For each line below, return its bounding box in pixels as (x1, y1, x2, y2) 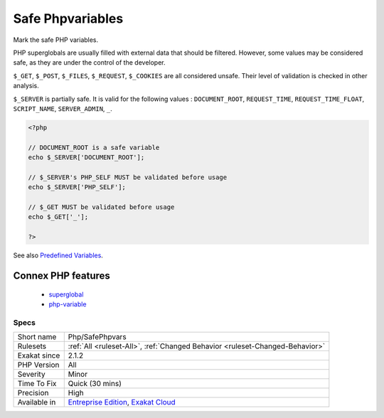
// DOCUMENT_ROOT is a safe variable (28, 143, 160, 151)
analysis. (13, 82, 39, 90)
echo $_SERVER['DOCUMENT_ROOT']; (28, 154, 145, 161)
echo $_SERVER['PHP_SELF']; (28, 183, 126, 191)
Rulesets (17, 341, 46, 351)
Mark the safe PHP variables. (13, 36, 99, 44)
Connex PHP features (13, 269, 110, 282)
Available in (17, 397, 56, 407)
